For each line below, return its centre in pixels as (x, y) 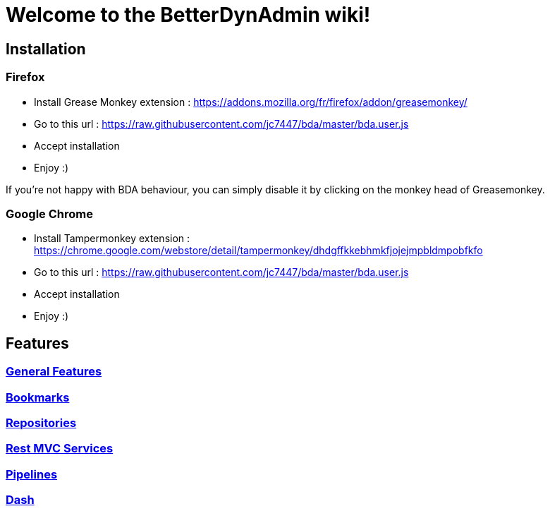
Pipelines (32, 474)
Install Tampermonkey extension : (112, 239)
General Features (54, 372)
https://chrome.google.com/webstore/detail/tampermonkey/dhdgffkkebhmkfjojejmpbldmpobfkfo (258, 251)
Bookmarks (38, 397)
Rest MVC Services (60, 449)
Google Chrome (49, 214)
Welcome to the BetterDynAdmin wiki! (188, 15)
